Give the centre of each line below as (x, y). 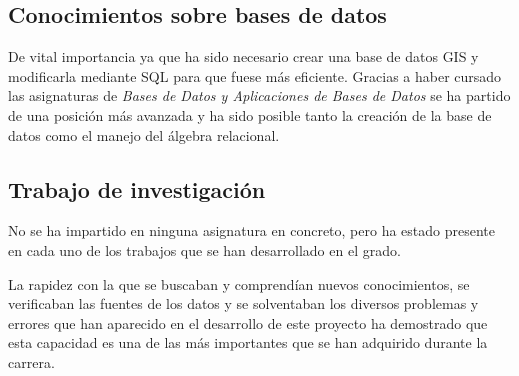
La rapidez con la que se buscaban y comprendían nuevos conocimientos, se (239, 283)
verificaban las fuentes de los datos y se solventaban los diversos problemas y (243, 303)
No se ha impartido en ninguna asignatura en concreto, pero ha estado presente (252, 230)
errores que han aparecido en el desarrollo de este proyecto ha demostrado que (248, 322)
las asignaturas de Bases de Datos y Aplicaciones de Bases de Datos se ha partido (259, 95)
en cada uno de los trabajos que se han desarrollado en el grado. (204, 249)
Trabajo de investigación (137, 188)
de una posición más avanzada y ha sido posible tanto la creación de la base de (250, 114)
